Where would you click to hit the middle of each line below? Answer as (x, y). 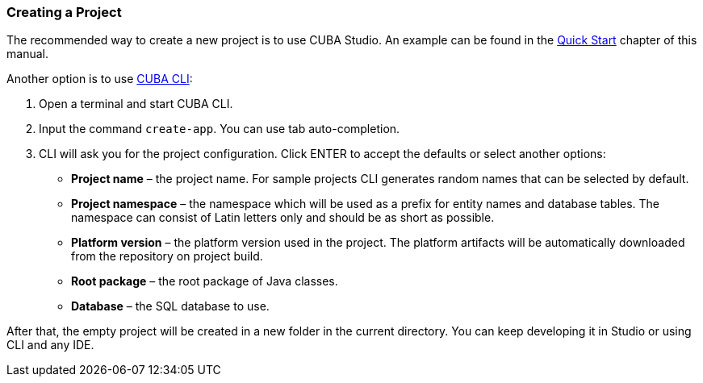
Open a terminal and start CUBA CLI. (136, 104)
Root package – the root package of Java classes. (205, 281)
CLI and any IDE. (50, 345)
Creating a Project (64, 12)
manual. (27, 54)
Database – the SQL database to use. (170, 306)
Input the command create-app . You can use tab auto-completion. (220, 129)
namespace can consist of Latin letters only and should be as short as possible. (283, 218)
